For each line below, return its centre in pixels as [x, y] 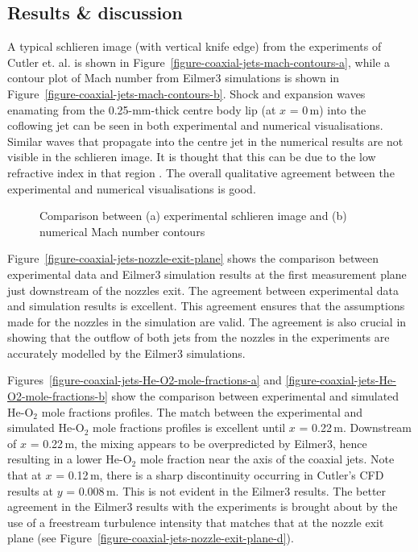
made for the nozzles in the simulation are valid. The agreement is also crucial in [207, 321]
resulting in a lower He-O [70, 459]
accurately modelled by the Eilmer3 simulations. [126, 353]
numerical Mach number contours [122, 231]
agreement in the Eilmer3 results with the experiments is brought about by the [203, 506]
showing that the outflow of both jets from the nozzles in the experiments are [199, 337]
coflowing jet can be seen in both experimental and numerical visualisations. [195, 125]
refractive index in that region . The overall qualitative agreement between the [201, 172]
